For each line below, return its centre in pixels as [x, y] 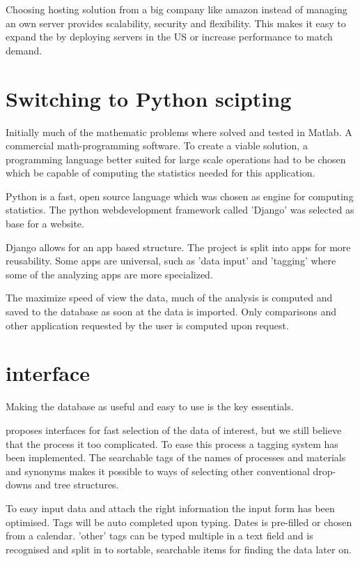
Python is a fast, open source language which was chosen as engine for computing [180, 196]
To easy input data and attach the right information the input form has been [170, 508]
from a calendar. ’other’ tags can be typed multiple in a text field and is [159, 536]
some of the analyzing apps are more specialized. [109, 274]
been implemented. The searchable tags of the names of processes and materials [176, 457]
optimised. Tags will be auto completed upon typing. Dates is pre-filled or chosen [179, 522]
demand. [24, 50]
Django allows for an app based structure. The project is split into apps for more [178, 247]
